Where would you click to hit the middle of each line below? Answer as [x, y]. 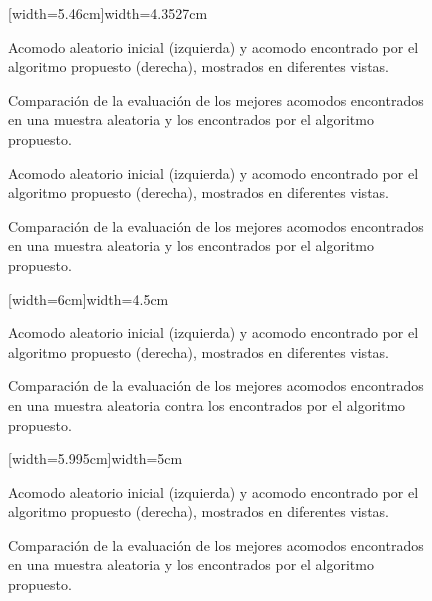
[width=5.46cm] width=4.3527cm [108, 13]
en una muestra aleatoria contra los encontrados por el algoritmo [207, 404]
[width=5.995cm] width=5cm [95, 458]
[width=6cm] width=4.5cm [88, 298]
